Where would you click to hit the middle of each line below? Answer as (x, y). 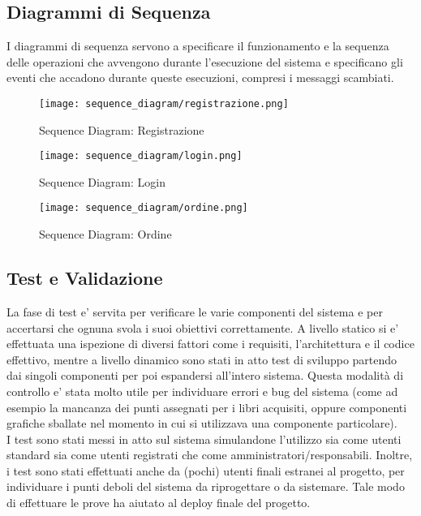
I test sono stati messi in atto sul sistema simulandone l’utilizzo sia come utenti (204, 439)
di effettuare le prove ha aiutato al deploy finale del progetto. (159, 503)
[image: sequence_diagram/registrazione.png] (164, 103)
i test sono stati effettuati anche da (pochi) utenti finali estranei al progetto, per (206, 470)
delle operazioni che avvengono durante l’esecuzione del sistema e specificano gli (205, 61)
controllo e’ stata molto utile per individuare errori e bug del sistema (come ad (202, 391)
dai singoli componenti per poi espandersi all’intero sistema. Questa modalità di (205, 375)
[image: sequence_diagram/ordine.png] (144, 208)
